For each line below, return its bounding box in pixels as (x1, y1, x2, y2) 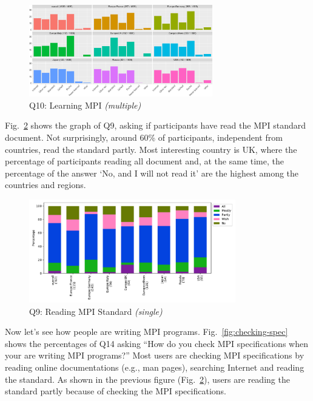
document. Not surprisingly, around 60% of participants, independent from (5, 130, 283, 143)
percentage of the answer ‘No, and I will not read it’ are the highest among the (5, 166, 299, 179)
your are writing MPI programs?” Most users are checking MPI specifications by (5, 349, 305, 362)
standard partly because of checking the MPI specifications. (5, 385, 226, 397)
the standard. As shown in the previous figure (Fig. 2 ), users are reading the (5, 372, 290, 385)
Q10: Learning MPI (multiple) (29, 98, 141, 111)
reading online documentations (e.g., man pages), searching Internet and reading (5, 360, 305, 373)
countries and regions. (5, 178, 86, 191)
